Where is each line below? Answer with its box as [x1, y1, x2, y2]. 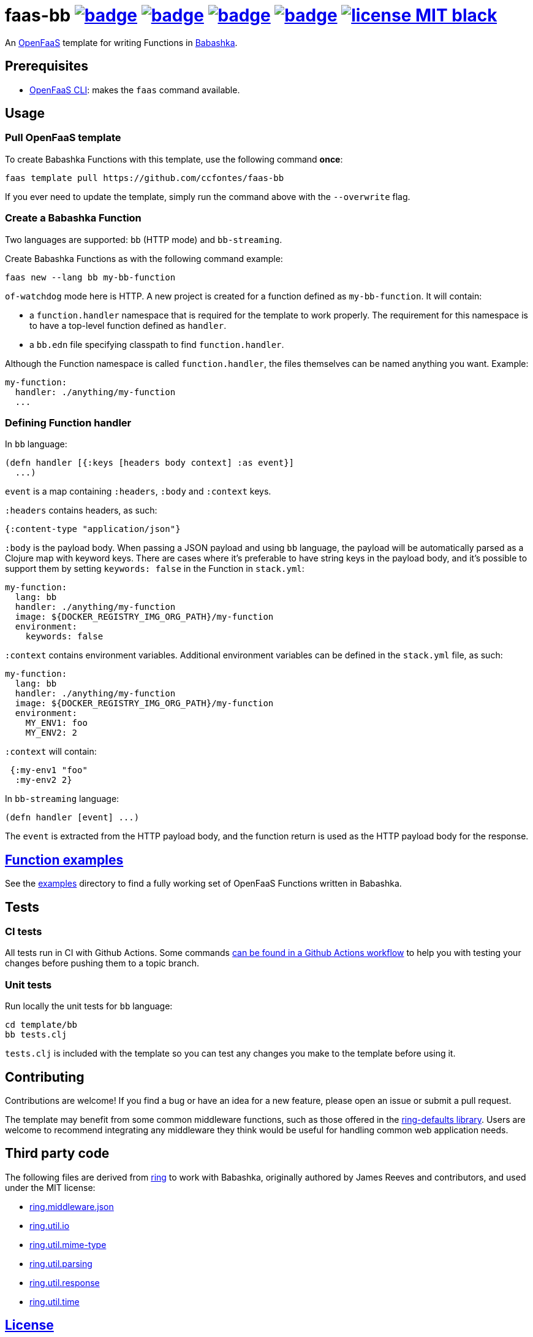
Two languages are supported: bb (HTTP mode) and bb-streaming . [5, 234, 282, 245]
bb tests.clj [5, 1030, 67, 1040]
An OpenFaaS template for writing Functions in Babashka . [5, 37, 238, 48]
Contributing [5, 1069, 85, 1085]
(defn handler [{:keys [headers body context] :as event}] [5, 458, 295, 468]
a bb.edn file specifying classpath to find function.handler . [29, 339, 284, 350]
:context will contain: [5, 746, 97, 757]
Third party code [5, 1146, 110, 1162]
